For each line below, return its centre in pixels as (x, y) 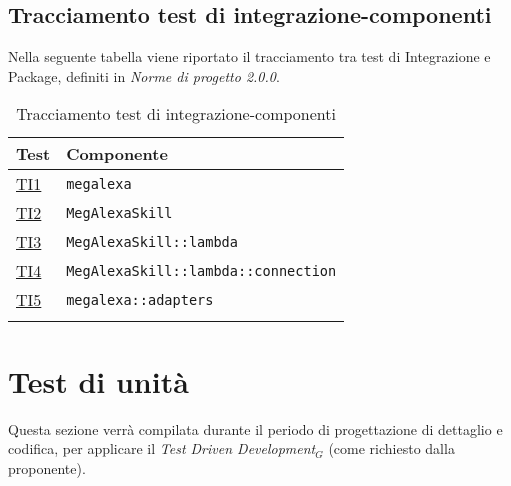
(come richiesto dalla (391, 448)
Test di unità (98, 380)
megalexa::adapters (140, 299)
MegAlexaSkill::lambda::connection (201, 270)
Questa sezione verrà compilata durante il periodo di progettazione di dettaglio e (255, 428)
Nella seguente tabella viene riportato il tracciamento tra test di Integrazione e (249, 56)
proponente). (47, 467)
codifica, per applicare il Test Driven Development (162, 448)
